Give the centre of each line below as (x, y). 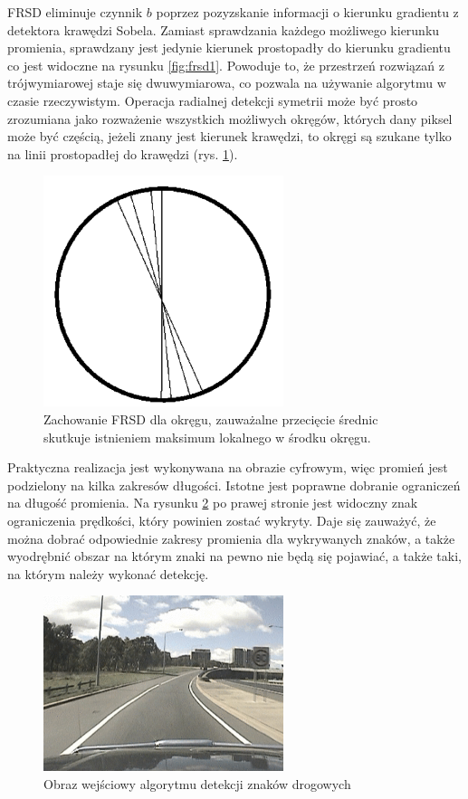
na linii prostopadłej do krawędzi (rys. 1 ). (123, 153)
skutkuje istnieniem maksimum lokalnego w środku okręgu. (207, 437)
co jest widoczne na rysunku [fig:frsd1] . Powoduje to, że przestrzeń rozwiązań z (226, 65)
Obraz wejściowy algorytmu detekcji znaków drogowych (197, 783)
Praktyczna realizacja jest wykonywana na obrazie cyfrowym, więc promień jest (228, 467)
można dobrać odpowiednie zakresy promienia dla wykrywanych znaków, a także (231, 538)
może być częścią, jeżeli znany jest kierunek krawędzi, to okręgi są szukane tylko (229, 136)
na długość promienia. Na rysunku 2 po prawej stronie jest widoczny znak (213, 503)
